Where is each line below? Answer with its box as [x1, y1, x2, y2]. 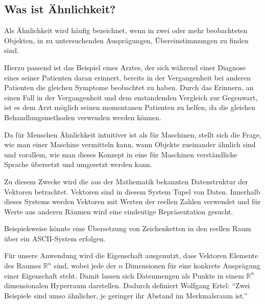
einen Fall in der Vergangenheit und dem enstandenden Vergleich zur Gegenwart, [4, 92, 258, 102]
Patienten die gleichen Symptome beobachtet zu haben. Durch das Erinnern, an [4, 82, 254, 93]
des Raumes [4, 260, 41, 271]
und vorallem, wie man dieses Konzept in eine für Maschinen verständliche [4, 149, 237, 159]
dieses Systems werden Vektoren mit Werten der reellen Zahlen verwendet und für [4, 196, 261, 207]
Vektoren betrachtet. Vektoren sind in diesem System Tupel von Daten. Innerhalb [4, 186, 260, 197]
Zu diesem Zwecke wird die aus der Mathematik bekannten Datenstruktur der [4, 176, 248, 186]
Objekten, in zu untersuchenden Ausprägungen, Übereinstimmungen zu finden [4, 35, 249, 45]
